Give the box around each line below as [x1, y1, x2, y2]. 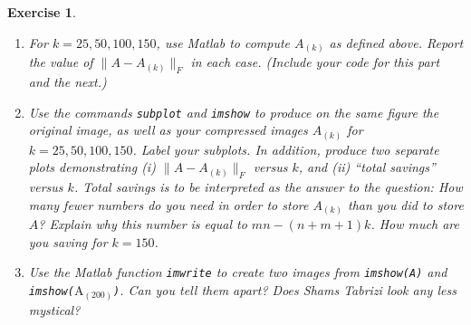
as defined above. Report [329, 33, 464, 52]
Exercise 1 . [7, 3, 76, 21]
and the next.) [28, 72, 107, 91]
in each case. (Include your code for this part [190, 53, 440, 72]
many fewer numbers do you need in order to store [28, 195, 309, 214]
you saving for [28, 232, 108, 251]
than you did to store [347, 195, 464, 214]
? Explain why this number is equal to [38, 215, 247, 234]
